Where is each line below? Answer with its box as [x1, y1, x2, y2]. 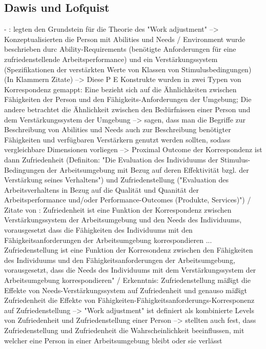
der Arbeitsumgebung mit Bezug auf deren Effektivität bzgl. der [47, 164, 249, 175]
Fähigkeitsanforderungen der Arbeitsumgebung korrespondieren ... [4, 234, 212, 245]
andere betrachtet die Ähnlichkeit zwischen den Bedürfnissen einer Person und [4, 104, 251, 114]
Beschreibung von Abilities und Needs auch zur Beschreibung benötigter [4, 124, 231, 135]
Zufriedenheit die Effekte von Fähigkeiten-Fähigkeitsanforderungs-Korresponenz [4, 295, 255, 305]
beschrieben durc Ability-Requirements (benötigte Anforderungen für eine [4, 44, 236, 54]
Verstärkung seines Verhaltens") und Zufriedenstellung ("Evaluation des [4, 174, 229, 185]
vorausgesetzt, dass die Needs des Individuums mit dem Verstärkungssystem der [4, 264, 256, 275]
